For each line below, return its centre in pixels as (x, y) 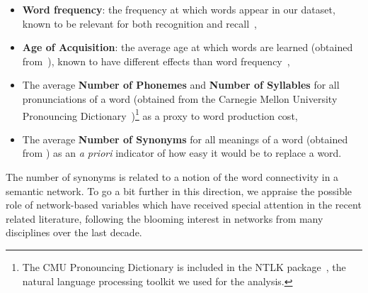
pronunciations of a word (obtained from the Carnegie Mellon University (180, 98)
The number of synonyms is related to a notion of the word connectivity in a (172, 177)
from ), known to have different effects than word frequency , (156, 61)
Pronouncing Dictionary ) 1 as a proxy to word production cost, (160, 114)
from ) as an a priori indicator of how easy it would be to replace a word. (182, 153)
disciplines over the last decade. (74, 232)
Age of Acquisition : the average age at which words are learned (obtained (188, 47)
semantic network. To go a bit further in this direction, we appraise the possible (179, 190)
